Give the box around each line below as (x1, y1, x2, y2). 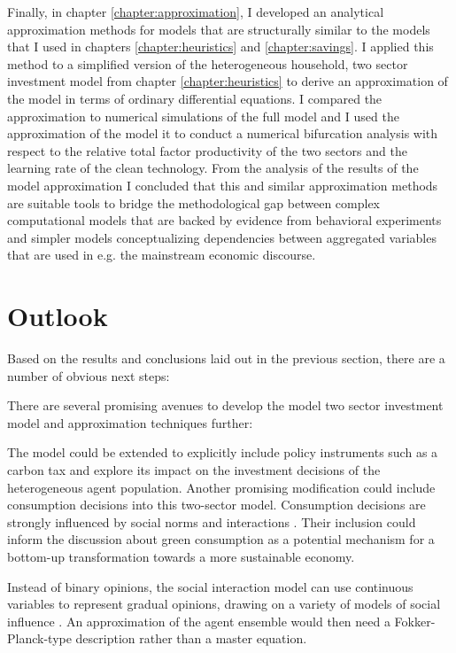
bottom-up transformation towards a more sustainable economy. (7, 547, 355, 565)
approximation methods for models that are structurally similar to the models (7, 19, 430, 38)
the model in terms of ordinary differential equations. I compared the (7, 89, 383, 107)
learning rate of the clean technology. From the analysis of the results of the (7, 159, 419, 177)
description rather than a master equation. (75, 629, 307, 648)
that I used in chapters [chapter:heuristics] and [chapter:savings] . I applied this (7, 37, 434, 56)
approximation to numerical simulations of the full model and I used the (7, 106, 399, 125)
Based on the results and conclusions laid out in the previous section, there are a (7, 349, 445, 368)
